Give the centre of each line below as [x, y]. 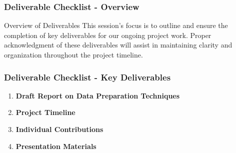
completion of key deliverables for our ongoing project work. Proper [108, 35]
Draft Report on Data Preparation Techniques [98, 95]
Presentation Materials [56, 146]
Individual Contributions [59, 129]
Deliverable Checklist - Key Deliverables [87, 77]
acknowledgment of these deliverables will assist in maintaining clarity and [118, 45]
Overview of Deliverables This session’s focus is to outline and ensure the [116, 25]
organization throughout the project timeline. [73, 54]
